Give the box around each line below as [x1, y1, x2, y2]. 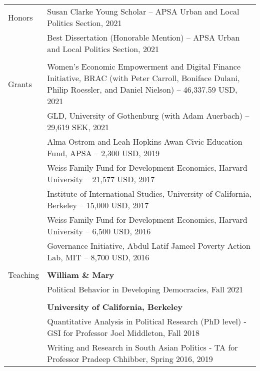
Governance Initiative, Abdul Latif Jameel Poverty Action [47, 240, 250, 251]
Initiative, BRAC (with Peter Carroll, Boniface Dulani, [47, 72, 240, 84]
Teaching [8, 269, 39, 280]
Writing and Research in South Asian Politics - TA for [47, 341, 238, 353]
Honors [8, 11, 33, 23]
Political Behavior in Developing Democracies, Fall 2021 [47, 283, 243, 295]
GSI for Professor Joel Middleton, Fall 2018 [47, 327, 199, 338]
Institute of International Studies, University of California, [47, 188, 252, 199]
